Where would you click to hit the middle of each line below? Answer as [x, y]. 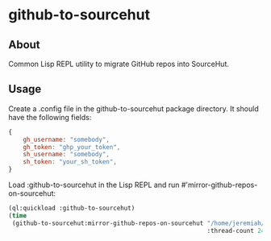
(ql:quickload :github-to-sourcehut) [72, 208]
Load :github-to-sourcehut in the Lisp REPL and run [94, 185]
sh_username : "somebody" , [67, 155]
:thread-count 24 [236, 231]
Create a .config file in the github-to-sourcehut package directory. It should [134, 108]
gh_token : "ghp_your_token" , [72, 147]
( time [17, 215]
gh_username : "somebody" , [67, 139]
